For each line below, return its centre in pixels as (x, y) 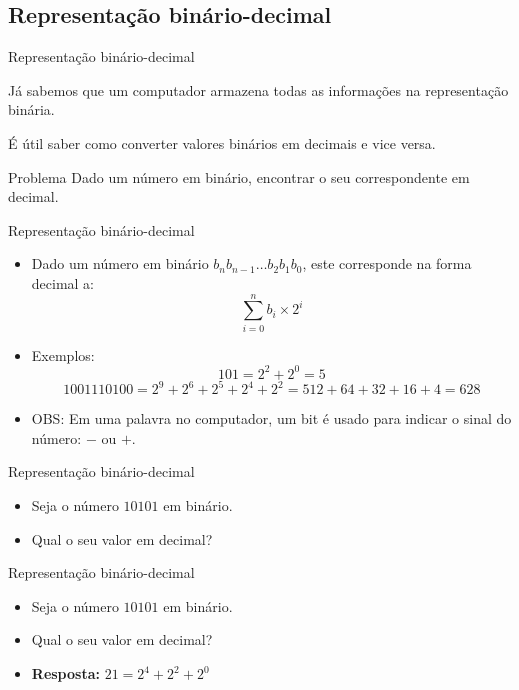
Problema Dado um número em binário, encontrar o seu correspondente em (239, 176)
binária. (31, 109)
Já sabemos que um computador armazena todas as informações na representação (258, 89)
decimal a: (63, 282)
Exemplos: (63, 354)
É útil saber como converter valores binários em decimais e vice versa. (222, 142)
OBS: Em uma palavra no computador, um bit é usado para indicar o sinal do (271, 418)
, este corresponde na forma (387, 263)
